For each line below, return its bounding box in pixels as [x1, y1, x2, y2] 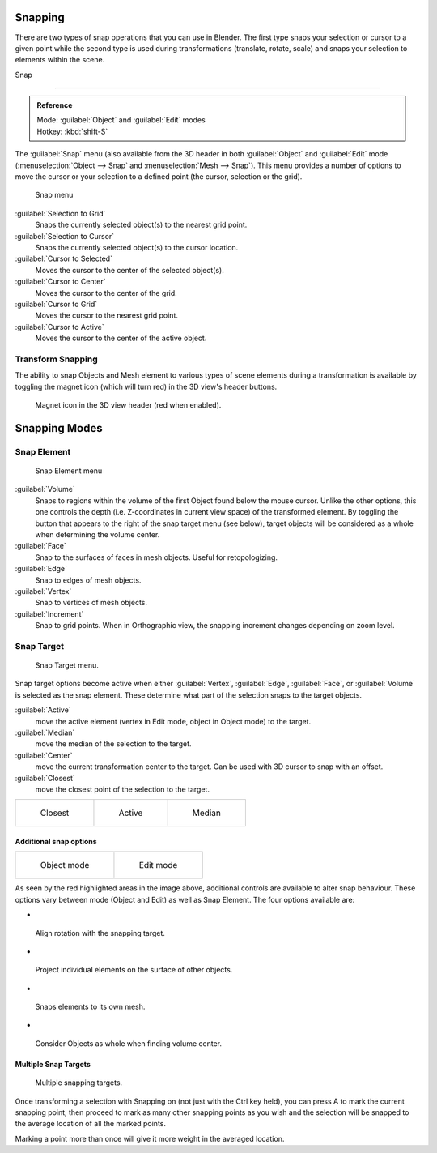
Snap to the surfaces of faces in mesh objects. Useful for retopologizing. [35, 552, 278, 562]
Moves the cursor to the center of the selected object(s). [35, 265, 224, 275]
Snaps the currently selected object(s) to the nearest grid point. [35, 220, 248, 230]
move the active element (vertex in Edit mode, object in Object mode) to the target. [35, 716, 312, 726]
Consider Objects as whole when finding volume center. [35, 1038, 223, 1048]
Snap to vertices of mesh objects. [35, 598, 148, 608]
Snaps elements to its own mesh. [35, 1001, 146, 1012]
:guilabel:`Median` [15, 728, 75, 737]
